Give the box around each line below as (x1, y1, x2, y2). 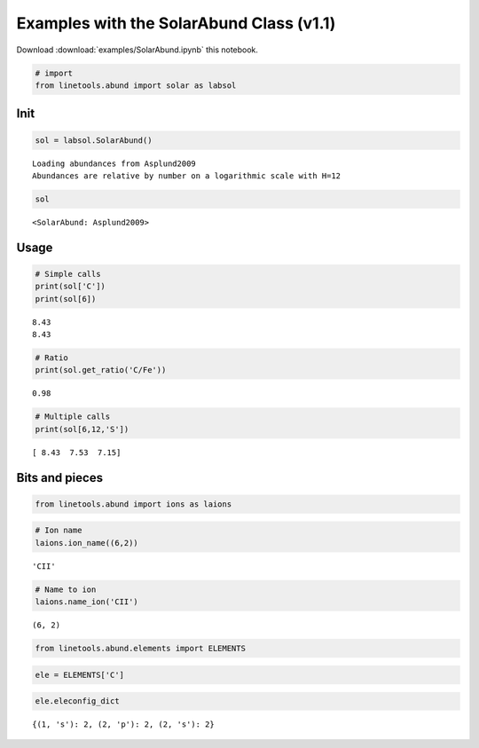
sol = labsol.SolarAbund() (35, 135, 153, 146)
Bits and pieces (16, 470, 104, 485)
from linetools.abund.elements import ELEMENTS (35, 643, 246, 654)
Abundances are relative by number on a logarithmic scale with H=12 (32, 170, 342, 181)
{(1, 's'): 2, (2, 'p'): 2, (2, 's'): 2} (32, 720, 215, 729)
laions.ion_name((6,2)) (35, 538, 139, 547)
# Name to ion (35, 584, 97, 594)
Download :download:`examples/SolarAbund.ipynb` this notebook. (16, 44, 259, 55)
